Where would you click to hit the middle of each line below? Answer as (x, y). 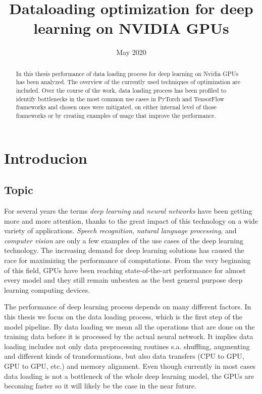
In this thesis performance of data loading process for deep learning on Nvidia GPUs (127, 73)
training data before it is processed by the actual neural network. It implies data (129, 336)
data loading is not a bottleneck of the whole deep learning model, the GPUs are (129, 376)
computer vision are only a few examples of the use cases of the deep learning (124, 240)
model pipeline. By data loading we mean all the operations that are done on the (129, 326)
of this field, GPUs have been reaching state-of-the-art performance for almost (125, 270)
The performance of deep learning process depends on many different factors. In (128, 307)
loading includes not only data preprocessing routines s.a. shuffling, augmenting (127, 346)
